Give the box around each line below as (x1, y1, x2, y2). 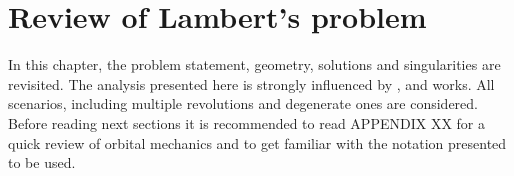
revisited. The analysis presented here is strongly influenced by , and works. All (8, 73, 495, 94)
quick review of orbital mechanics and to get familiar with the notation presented (8, 132, 507, 153)
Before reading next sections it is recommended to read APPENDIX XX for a (8, 112, 485, 133)
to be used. (8, 152, 76, 173)
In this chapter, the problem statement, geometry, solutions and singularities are (8, 54, 501, 75)
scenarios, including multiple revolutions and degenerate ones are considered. (8, 93, 478, 114)
